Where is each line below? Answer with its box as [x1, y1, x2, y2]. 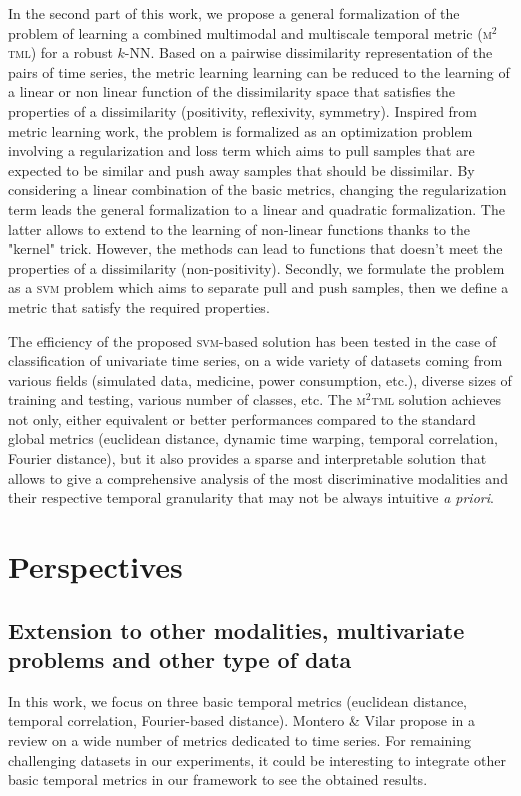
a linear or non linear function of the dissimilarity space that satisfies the [8, 81, 456, 102]
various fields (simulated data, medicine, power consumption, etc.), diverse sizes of [8, 369, 512, 390]
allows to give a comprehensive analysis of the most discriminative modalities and [8, 467, 508, 488]
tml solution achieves [371, 389, 502, 410]
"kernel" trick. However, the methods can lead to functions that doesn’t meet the [8, 238, 503, 259]
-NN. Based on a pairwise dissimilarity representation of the [124, 42, 493, 63]
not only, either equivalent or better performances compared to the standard [8, 408, 476, 429]
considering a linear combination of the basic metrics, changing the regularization [8, 179, 507, 200]
